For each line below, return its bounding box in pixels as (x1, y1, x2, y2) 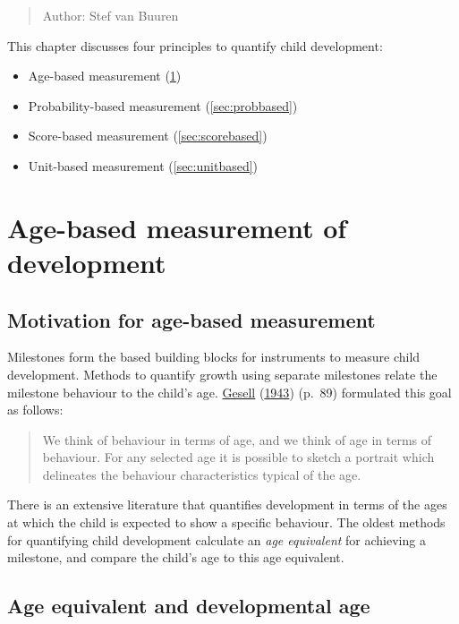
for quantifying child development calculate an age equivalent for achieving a (7, 530, 426, 549)
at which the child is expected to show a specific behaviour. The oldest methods (7, 513, 446, 532)
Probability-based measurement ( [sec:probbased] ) (28, 96, 298, 115)
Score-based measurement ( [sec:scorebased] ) (28, 126, 268, 145)
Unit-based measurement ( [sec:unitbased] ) (28, 156, 259, 175)
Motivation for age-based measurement (7, 305, 376, 333)
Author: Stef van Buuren (42, 6, 179, 24)
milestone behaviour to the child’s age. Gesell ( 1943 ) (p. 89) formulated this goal (7, 382, 452, 401)
